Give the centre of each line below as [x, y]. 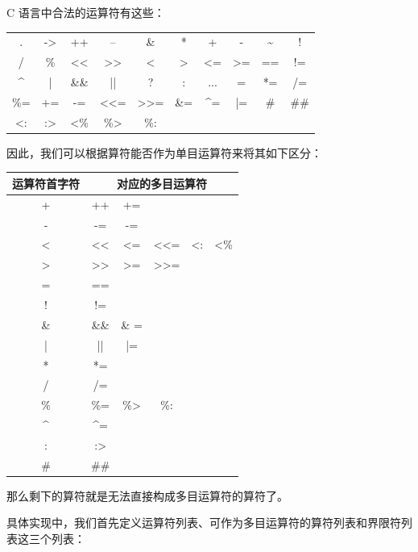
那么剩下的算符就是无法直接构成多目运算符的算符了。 [147, 495]
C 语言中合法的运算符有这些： [86, 12]
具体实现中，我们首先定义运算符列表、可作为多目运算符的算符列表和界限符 [204, 523]
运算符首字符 [46, 183]
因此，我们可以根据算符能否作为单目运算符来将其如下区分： [164, 152]
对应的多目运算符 [161, 183]
